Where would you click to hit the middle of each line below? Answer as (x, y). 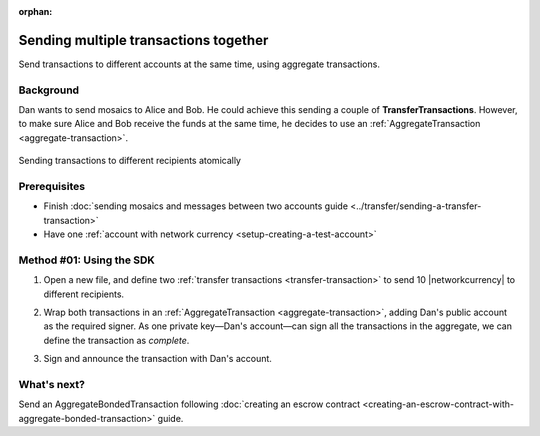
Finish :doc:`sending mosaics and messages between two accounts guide (196, 206)
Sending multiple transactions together (143, 40)
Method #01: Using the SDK (86, 260)
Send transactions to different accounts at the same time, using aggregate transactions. (199, 64)
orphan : (35, 11)
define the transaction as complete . (116, 340)
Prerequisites (51, 186)
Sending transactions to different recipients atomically (130, 161)
